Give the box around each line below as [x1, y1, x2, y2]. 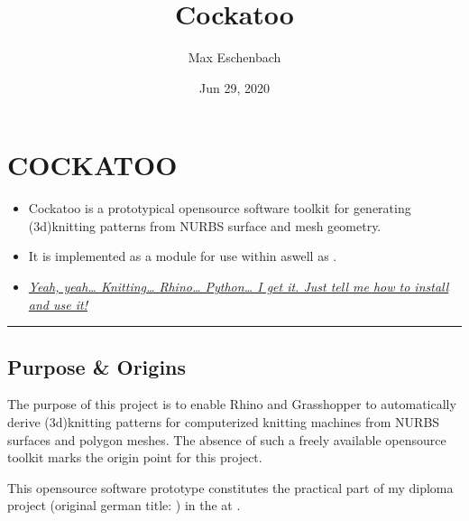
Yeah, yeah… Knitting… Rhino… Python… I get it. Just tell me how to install [28, 277, 449, 296]
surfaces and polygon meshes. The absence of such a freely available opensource [7, 430, 446, 449]
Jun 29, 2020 [199, 78, 270, 97]
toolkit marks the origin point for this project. [7, 448, 262, 467]
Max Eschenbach [188, 48, 281, 67]
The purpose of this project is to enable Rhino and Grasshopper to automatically [7, 395, 456, 414]
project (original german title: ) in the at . [7, 496, 241, 515]
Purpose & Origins [7, 352, 187, 380]
